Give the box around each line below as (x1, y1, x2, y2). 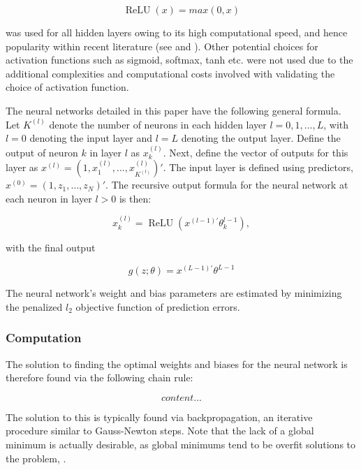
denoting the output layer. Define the (181, 131, 341, 145)
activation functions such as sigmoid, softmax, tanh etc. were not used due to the (6, 52, 353, 67)
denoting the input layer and (29, 131, 152, 145)
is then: (119, 191, 152, 205)
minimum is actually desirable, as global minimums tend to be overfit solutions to (6, 437, 356, 452)
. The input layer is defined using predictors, (163, 160, 353, 175)
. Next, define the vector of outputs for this (163, 145, 348, 159)
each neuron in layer (6, 191, 92, 205)
